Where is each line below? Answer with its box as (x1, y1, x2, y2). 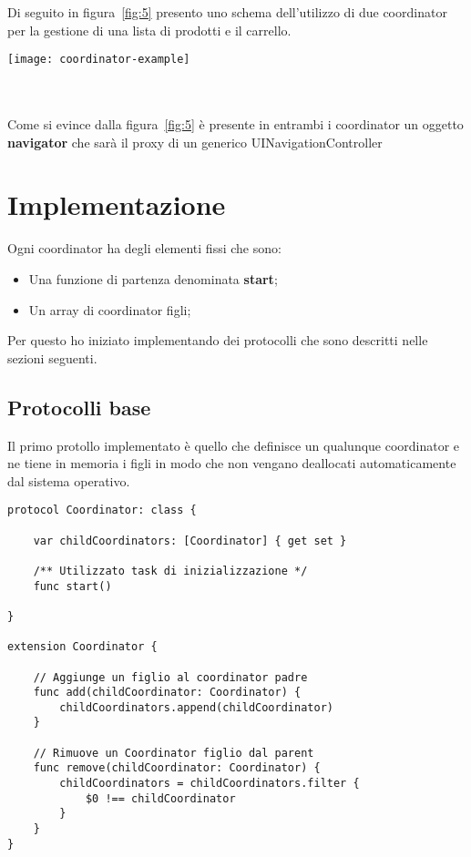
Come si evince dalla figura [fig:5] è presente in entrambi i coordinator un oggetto (7, 115, 464, 134)
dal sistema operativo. (7, 471, 130, 490)
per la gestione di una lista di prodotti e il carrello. (7, 20, 292, 39)
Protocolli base (7, 393, 151, 421)
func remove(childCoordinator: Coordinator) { (33, 761, 321, 775)
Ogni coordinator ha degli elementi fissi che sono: (7, 239, 282, 258)
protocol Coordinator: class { (7, 504, 197, 517)
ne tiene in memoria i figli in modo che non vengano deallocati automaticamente (7, 454, 456, 473)
